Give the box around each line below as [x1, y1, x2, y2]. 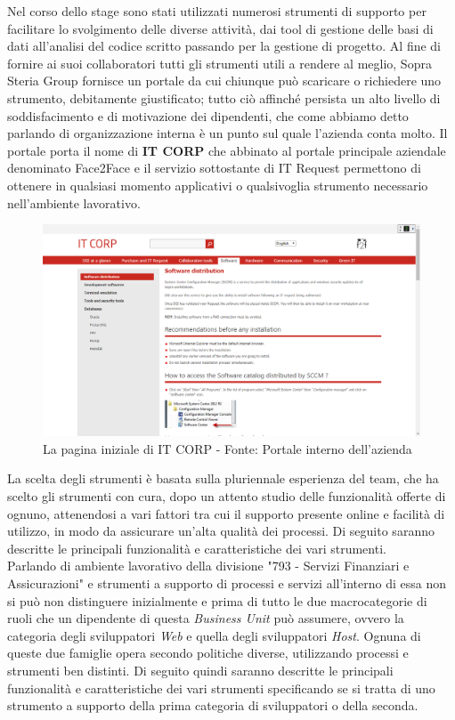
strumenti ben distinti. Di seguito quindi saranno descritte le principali [7, 660, 394, 679]
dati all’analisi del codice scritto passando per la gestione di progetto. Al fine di [7, 36, 442, 55]
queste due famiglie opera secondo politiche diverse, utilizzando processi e [7, 643, 409, 662]
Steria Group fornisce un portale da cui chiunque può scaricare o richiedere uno [7, 71, 442, 90]
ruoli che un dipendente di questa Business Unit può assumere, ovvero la [7, 609, 404, 627]
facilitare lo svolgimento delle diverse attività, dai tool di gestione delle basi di [7, 19, 434, 37]
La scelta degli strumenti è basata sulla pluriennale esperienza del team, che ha [7, 469, 439, 488]
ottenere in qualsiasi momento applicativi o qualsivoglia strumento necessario [7, 175, 428, 194]
